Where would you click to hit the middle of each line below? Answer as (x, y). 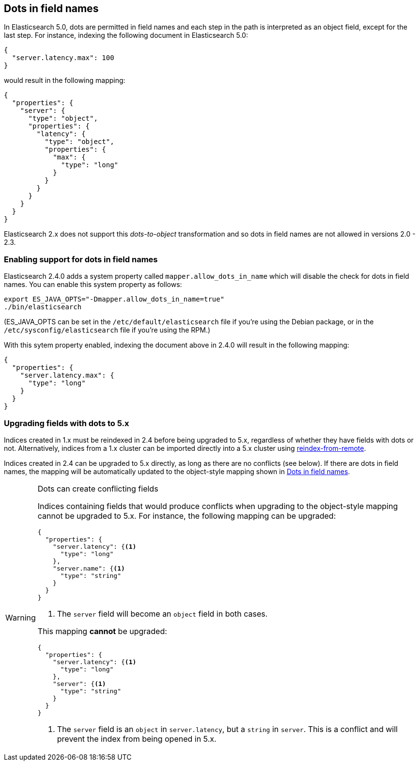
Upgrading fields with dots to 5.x (67, 423)
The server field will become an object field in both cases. (162, 614)
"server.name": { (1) (89, 568)
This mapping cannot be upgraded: (102, 631)
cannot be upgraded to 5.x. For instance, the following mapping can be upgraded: (187, 516)
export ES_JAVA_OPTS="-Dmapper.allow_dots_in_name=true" (114, 299)
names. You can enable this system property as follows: (93, 285)
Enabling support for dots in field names (81, 259)
